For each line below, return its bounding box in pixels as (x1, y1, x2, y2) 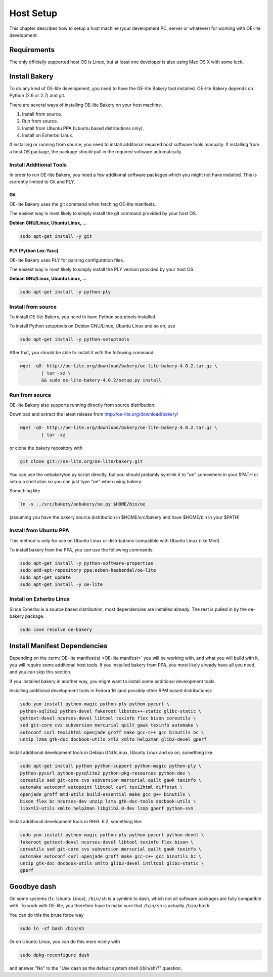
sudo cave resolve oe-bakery (20, 627, 93, 632)
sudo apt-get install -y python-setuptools (20, 336, 130, 343)
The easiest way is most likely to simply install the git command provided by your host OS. (9, 210, 197, 217)
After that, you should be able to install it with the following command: (9, 350, 155, 356)
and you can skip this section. (9, 669, 72, 675)
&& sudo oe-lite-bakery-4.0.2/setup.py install (41, 377, 162, 383)
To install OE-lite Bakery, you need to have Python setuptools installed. (9, 314, 157, 320)
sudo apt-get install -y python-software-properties (20, 560, 154, 566)
